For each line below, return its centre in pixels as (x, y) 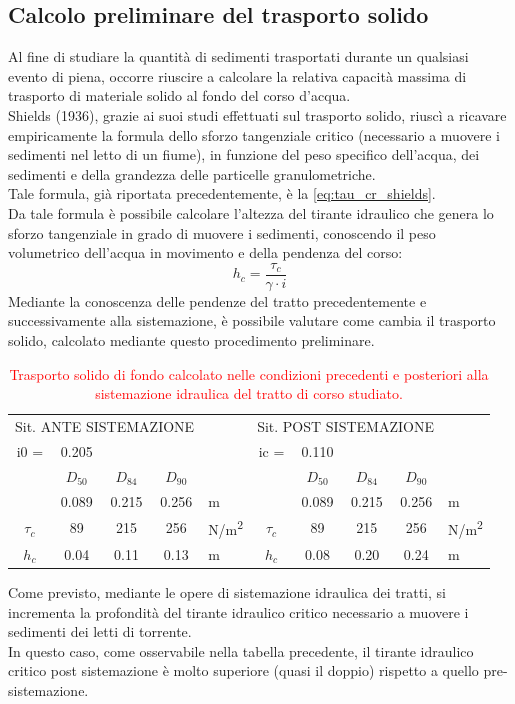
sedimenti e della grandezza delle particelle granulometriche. (192, 173)
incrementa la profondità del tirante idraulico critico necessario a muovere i (238, 611)
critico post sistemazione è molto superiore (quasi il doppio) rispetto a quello (243, 670)
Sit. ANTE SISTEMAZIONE (105, 426)
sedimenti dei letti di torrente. (100, 631)
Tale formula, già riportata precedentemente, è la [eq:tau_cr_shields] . (222, 193)
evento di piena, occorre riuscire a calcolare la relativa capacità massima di (237, 75)
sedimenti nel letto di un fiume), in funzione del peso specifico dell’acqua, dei (244, 154)
